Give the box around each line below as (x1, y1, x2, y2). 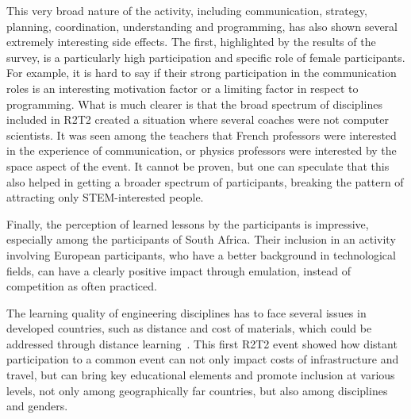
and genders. (6, 398, 68, 414)
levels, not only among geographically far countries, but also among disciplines (6, 382, 388, 398)
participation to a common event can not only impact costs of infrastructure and (6, 351, 399, 367)
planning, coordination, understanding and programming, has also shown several (6, 17, 398, 34)
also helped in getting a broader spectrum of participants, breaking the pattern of (6, 173, 404, 190)
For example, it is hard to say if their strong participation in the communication (6, 64, 397, 81)
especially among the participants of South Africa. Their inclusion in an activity (6, 231, 396, 248)
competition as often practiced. (6, 278, 157, 294)
